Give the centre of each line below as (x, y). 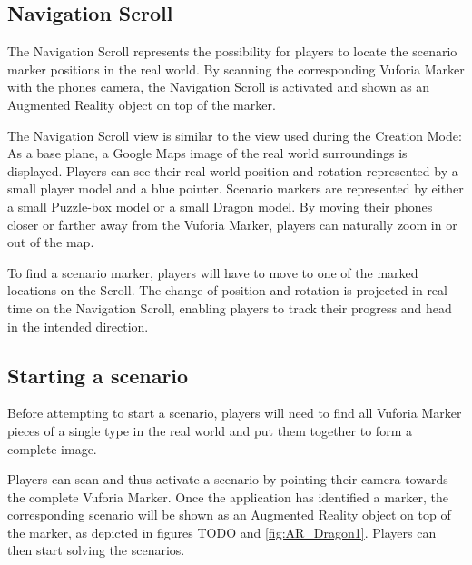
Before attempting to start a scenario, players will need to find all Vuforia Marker (235, 413)
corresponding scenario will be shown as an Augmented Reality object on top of (229, 515)
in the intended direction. (78, 326)
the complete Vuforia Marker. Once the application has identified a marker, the (228, 496)
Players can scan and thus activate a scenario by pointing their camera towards (228, 479)
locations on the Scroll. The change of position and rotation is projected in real (227, 290)
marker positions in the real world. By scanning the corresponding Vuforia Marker (236, 69)
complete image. (52, 448)
